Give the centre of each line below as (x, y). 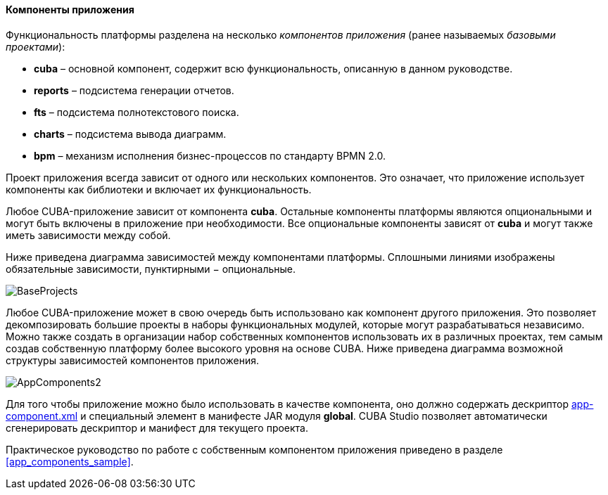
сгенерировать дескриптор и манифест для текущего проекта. (157, 427)
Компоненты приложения (70, 9)
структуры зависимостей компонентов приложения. (132, 360)
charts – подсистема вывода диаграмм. (130, 134)
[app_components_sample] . (70, 461)
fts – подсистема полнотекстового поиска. (137, 112)
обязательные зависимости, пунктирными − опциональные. (151, 269)
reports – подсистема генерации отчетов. (134, 90)
